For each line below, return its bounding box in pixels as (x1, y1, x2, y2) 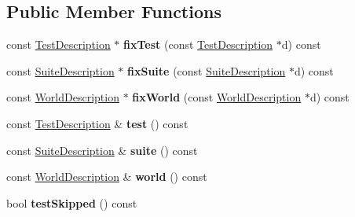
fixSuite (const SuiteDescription (127, 62, 286, 79)
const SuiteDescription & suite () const (6, 142, 198, 158)
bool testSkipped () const (6, 194, 137, 211)
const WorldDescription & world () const (6, 168, 207, 185)
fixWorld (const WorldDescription (132, 89, 302, 105)
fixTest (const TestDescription (123, 36, 273, 53)
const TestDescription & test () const (6, 115, 188, 131)
